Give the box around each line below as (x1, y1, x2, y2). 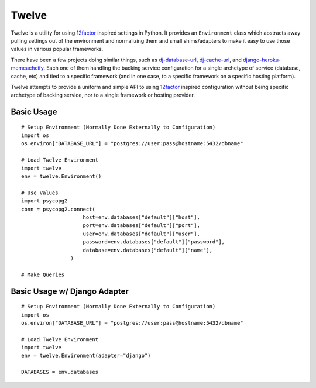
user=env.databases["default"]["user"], (83, 230, 200, 237)
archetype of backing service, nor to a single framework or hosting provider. (11, 91, 195, 99)
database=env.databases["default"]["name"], (83, 246, 213, 253)
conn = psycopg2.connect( (21, 205, 96, 212)
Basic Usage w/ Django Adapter (11, 286, 129, 296)
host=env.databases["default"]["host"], (83, 214, 200, 221)
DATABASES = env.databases (21, 369, 99, 376)
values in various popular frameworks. (11, 46, 104, 53)
